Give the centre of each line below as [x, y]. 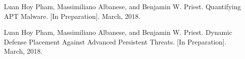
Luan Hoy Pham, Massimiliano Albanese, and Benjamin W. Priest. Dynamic [118, 32]
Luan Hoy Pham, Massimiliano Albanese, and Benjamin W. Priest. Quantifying [122, 6]
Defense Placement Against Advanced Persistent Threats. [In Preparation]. [115, 41]
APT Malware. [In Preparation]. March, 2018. [72, 16]
